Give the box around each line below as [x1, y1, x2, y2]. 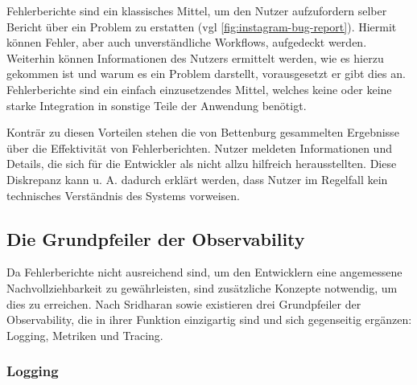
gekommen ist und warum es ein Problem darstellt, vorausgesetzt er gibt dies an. [6, 65, 406, 82]
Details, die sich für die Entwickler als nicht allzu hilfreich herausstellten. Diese [6, 155, 397, 172]
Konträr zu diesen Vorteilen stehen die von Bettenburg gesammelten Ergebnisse [6, 124, 399, 141]
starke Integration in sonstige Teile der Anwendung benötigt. [6, 96, 307, 113]
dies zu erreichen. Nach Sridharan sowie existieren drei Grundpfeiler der [6, 295, 361, 312]
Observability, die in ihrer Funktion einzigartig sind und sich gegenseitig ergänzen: [6, 311, 412, 328]
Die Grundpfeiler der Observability [6, 226, 305, 251]
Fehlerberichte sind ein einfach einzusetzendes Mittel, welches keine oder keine [6, 80, 392, 97]
